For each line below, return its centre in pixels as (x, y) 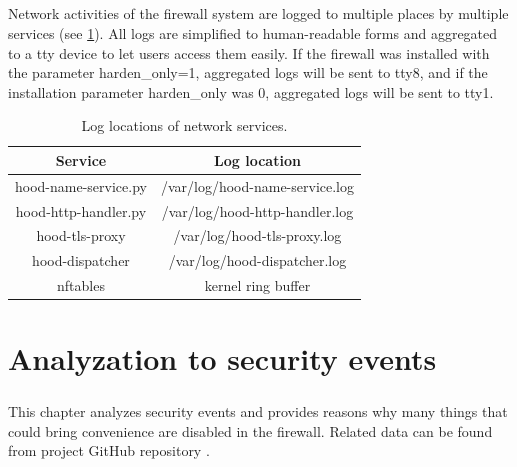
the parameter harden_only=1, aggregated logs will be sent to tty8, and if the (248, 72)
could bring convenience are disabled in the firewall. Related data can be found (250, 430)
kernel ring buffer (257, 285)
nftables (81, 285)
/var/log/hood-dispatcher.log (257, 260)
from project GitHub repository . (109, 450)
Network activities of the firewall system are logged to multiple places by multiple (258, 13)
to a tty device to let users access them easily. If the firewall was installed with (249, 52)
